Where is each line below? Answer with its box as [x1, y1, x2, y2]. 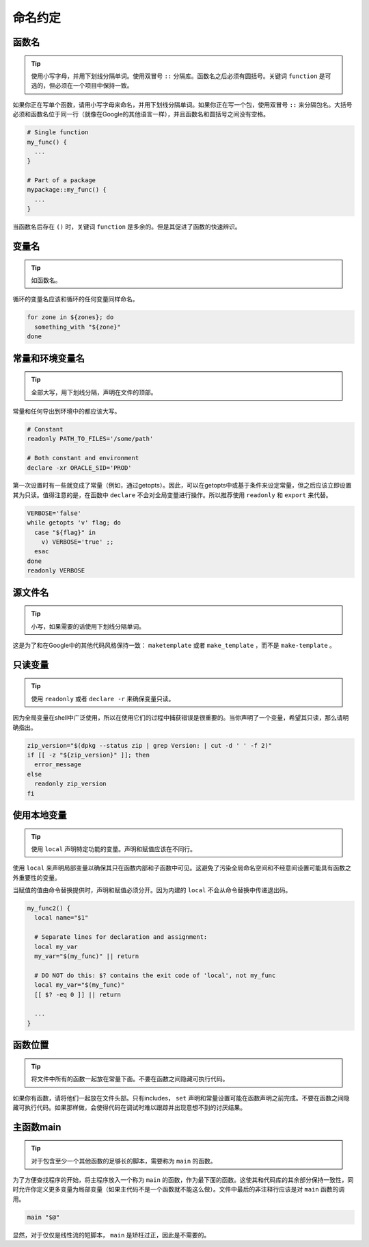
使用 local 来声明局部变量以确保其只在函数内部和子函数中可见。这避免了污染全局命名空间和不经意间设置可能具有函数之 [12, 864, 352, 872]
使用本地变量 [12, 809, 67, 821]
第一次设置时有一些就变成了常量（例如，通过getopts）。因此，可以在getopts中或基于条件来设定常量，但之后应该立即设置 [12, 481, 352, 490]
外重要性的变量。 [12, 873, 61, 881]
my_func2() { [27, 905, 71, 912]
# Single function [27, 129, 89, 136]
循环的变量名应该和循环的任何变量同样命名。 [12, 295, 139, 303]
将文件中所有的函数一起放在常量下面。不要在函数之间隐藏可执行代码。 [31, 1075, 229, 1083]
